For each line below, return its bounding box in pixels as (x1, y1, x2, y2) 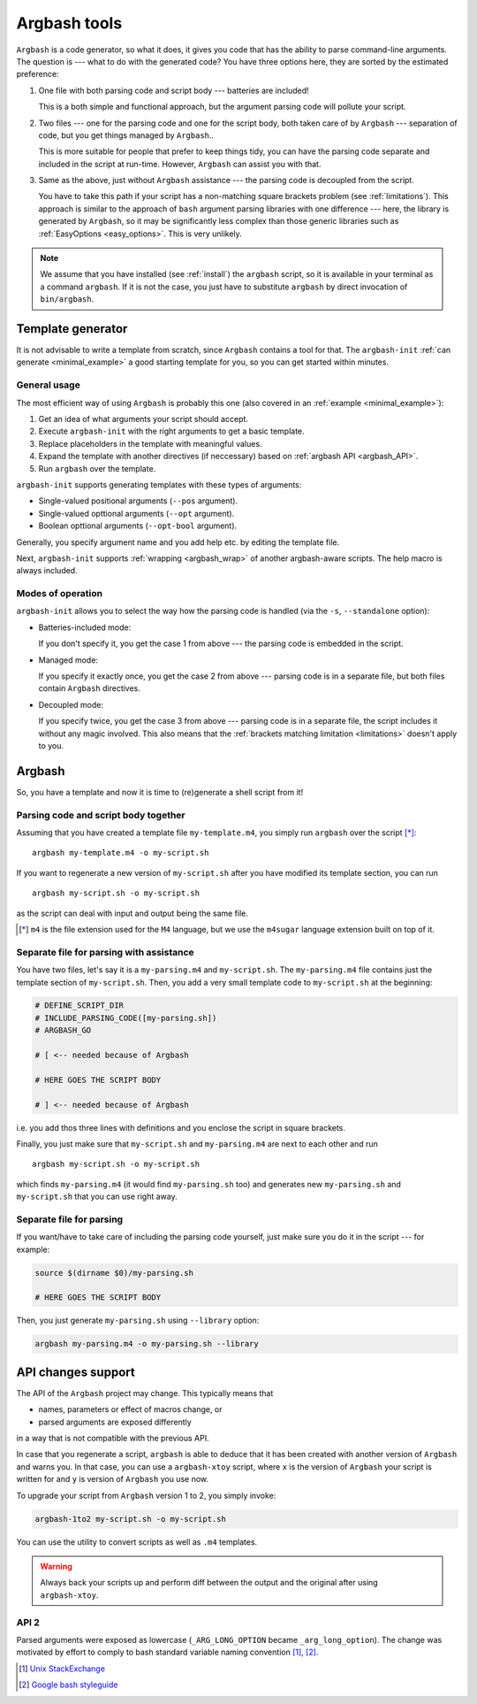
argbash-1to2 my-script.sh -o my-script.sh (34, 1514, 227, 1524)
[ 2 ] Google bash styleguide (19, 1679, 118, 1690)
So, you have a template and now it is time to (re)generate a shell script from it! (16, 787, 304, 797)
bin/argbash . (40, 294, 95, 304)
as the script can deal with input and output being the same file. (16, 908, 249, 918)
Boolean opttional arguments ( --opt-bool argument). (38, 520, 238, 531)
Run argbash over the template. (38, 463, 156, 473)
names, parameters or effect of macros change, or (38, 1404, 223, 1415)
